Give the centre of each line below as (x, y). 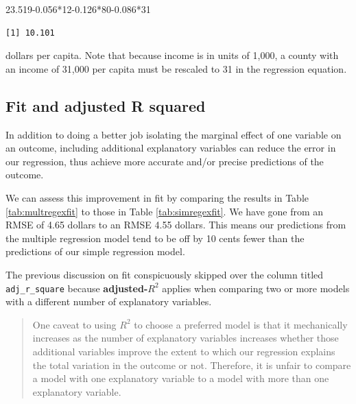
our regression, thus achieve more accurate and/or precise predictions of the (165, 161)
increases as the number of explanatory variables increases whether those (186, 338)
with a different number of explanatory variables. (109, 301)
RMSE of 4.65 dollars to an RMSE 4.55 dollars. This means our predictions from (176, 225)
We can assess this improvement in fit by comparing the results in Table (157, 197)
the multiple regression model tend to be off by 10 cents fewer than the (155, 238)
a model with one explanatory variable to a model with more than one (181, 378)
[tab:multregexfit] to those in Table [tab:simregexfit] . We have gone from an (165, 211)
